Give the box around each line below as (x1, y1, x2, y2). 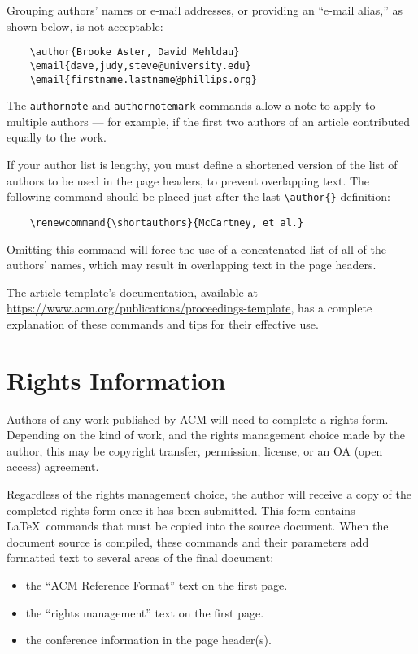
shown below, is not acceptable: (7, 17, 163, 34)
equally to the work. (7, 129, 107, 146)
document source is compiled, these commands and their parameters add (7, 533, 369, 550)
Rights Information (7, 363, 226, 396)
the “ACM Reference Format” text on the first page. (25, 576, 288, 593)
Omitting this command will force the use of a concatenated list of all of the (7, 240, 386, 257)
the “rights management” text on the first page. (25, 604, 264, 621)
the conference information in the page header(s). (25, 631, 272, 648)
